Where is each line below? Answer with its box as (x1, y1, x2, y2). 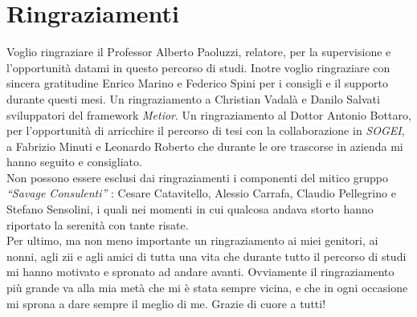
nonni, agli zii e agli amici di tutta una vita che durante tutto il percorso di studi (6, 247, 407, 264)
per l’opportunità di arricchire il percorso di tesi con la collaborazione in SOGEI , (6, 122, 405, 139)
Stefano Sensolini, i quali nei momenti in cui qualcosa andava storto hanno (6, 201, 374, 217)
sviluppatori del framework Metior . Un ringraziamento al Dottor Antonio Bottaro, (6, 106, 411, 123)
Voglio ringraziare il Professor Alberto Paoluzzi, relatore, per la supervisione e (6, 43, 391, 60)
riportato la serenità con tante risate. (6, 216, 189, 233)
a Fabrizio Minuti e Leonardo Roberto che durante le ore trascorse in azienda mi (6, 137, 403, 154)
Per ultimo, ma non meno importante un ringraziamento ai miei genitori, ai (6, 232, 378, 249)
